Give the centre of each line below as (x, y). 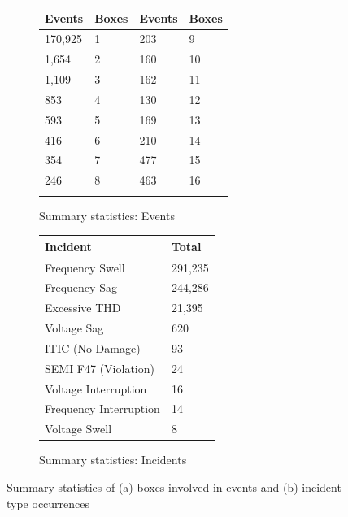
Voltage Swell (78, 429)
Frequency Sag (81, 287)
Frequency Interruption (102, 408)
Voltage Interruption (96, 388)
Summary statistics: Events (107, 215)
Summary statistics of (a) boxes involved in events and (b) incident (174, 487)
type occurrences (48, 503)
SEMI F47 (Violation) (100, 368)
